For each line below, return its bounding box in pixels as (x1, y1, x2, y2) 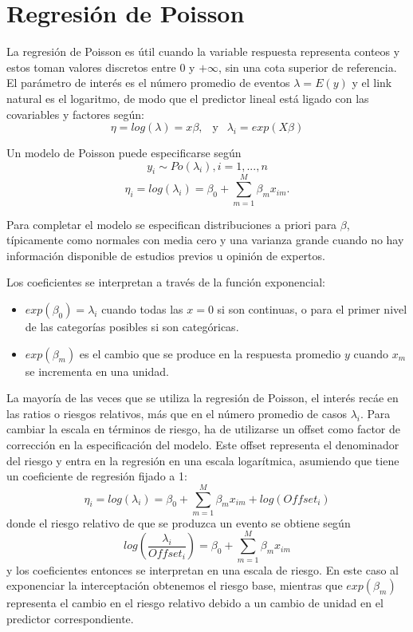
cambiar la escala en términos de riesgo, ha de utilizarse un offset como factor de (6, 421, 401, 437)
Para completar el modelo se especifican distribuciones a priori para (6, 215, 337, 232)
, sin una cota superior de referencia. (218, 58, 397, 75)
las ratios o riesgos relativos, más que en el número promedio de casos (6, 405, 347, 421)
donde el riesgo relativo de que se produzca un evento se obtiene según (6, 514, 351, 531)
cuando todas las (101, 300, 183, 317)
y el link (352, 74, 392, 91)
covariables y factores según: (6, 105, 144, 122)
